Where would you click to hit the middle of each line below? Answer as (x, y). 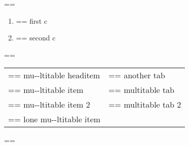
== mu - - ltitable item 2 (49, 105)
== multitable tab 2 (145, 105)
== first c (32, 20)
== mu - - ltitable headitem (54, 75)
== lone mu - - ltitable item (54, 119)
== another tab (137, 75)
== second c (36, 38)
